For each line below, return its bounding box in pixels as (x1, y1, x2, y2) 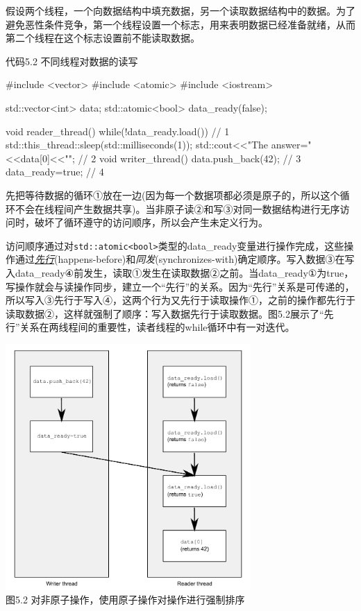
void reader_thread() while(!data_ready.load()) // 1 (6, 123, 230, 138)
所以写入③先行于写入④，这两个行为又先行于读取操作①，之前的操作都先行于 (6, 293, 355, 307)
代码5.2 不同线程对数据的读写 (6, 53, 138, 68)
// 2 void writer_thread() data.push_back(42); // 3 (78, 150, 301, 165)
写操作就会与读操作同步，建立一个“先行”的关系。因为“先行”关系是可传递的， (6, 279, 355, 293)
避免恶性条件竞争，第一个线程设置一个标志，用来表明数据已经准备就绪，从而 (6, 17, 355, 31)
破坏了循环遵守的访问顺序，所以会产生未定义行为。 (34, 215, 268, 230)
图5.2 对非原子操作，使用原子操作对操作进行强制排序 (6, 592, 245, 607)
